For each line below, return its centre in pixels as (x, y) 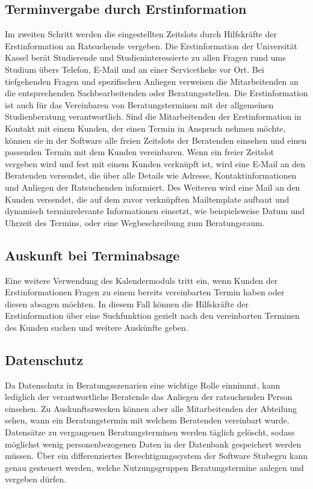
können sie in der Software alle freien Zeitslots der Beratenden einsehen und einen (156, 140)
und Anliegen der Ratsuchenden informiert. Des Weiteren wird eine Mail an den (153, 187)
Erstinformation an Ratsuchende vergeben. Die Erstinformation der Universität (151, 45)
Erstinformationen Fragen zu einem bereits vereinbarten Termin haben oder (145, 292)
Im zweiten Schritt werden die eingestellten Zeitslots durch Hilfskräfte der (141, 34)
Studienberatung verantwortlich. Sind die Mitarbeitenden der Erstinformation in (153, 116)
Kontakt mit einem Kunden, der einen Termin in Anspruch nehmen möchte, (145, 128)
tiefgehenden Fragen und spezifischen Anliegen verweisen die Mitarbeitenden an (152, 81)
